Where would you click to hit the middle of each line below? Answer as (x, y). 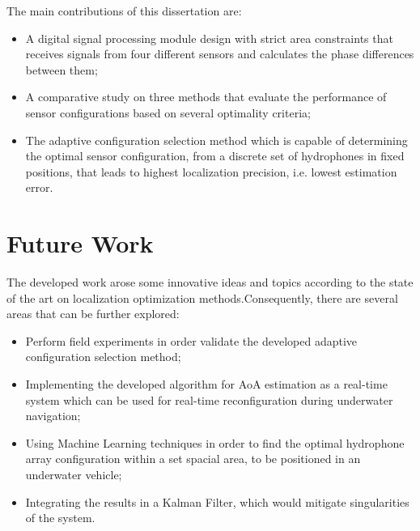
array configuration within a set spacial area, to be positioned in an (193, 459)
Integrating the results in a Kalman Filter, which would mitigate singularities (217, 501)
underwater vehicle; (74, 474)
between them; (62, 69)
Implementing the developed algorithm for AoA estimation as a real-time (206, 384)
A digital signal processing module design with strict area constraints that (209, 38)
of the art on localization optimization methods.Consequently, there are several (202, 297)
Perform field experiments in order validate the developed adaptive (191, 340)
